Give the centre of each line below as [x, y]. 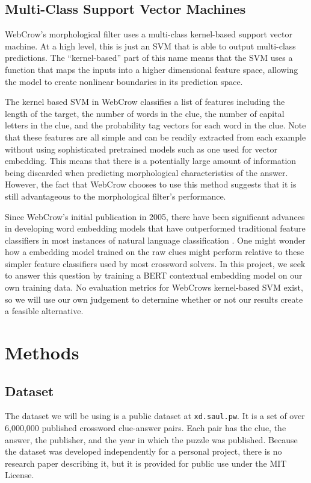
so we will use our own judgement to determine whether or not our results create [154, 299]
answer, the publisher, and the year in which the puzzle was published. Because [151, 439]
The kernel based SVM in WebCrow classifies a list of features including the [145, 102]
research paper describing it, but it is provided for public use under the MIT [146, 463]
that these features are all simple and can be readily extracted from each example [155, 137]
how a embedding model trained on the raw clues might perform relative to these [155, 252]
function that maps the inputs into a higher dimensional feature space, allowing [152, 69]
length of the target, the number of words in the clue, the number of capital [145, 113]
